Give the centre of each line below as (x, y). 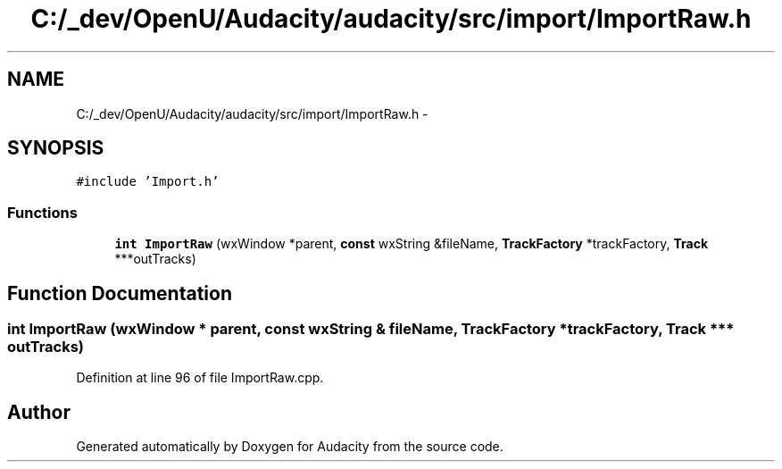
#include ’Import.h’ (148, 182)
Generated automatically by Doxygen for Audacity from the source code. (290, 447)
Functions (42, 212)
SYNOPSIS (56, 148)
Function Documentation (120, 293)
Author (39, 412)
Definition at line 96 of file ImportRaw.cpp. (200, 378)
